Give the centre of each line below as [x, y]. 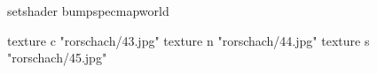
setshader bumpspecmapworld [88, 11]
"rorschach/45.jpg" [57, 58]
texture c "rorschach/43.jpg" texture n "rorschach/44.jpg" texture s [188, 40]
